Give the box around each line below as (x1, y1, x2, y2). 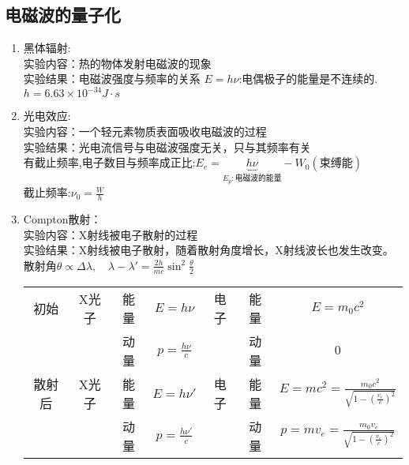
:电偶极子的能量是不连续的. (238, 70, 378, 87)
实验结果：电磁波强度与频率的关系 (23, 70, 201, 87)
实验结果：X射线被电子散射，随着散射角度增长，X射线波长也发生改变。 (23, 242, 394, 258)
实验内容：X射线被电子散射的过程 (23, 226, 198, 242)
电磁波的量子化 (5, 2, 121, 27)
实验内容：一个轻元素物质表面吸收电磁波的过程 (23, 123, 267, 140)
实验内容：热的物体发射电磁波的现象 (23, 54, 212, 71)
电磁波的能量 (235, 174, 282, 183)
